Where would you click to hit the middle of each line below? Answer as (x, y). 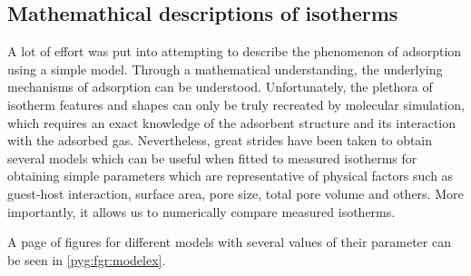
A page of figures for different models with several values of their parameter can (229, 242)
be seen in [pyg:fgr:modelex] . (87, 259)
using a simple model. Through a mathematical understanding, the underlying (225, 69)
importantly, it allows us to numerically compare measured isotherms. (201, 211)
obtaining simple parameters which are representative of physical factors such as (231, 176)
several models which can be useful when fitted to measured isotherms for (212, 158)
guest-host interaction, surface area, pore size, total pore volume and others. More (235, 193)
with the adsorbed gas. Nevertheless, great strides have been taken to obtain (220, 140)
